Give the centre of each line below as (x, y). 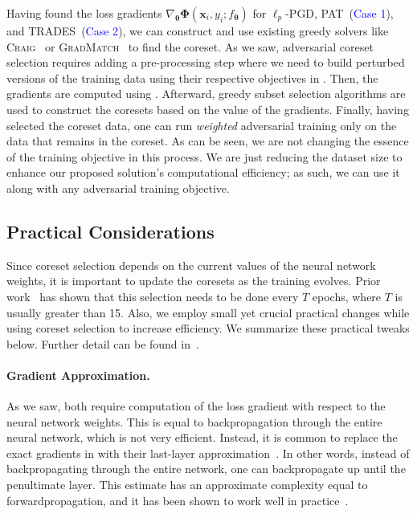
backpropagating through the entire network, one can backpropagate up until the (206, 469)
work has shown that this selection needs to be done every (153, 296)
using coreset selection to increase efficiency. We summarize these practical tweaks (208, 328)
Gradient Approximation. (78, 375)
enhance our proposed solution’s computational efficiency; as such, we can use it (203, 172)
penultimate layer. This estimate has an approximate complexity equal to (187, 485)
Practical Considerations (110, 231)
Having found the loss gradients (84, 13)
